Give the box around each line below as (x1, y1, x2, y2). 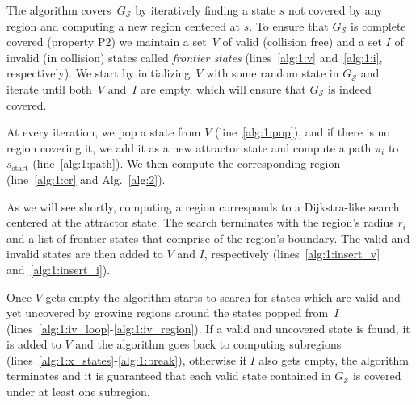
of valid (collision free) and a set (222, 33, 382, 50)
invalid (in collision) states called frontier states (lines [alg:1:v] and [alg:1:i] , (6, 48, 383, 65)
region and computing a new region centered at (6, 17, 241, 34)
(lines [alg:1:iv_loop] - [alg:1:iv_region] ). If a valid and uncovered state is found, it (6, 319, 410, 336)
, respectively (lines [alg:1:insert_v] (204, 245, 380, 262)
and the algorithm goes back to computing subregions (75, 336, 342, 353)
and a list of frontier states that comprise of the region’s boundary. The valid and (6, 229, 410, 246)
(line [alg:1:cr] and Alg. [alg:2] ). (6, 170, 166, 187)
